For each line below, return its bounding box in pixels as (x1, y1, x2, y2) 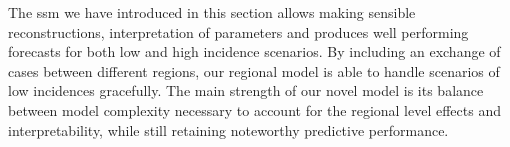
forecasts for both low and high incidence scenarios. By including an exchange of (8, 41, 501, 62)
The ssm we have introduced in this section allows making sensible (8, 2, 416, 22)
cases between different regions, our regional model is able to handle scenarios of (8, 60, 500, 81)
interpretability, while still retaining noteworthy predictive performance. (8, 119, 449, 140)
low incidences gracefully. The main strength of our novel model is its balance (8, 80, 484, 101)
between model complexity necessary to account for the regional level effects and (8, 99, 501, 120)
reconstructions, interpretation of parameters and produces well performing (8, 21, 469, 42)
